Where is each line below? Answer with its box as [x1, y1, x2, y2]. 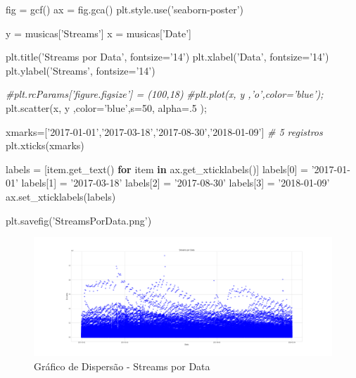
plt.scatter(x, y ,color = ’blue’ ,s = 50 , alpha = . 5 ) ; [6, 100, 207, 115]
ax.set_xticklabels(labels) [6, 189, 116, 203]
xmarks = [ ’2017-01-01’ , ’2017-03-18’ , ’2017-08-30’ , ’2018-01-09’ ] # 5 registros [6, 124, 323, 139]
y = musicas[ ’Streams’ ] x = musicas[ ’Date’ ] [6, 25, 191, 40]
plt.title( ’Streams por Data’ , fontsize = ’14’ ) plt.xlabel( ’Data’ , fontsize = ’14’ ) [6, 49, 329, 64]
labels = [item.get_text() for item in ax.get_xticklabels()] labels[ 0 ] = [6, 161, 308, 176]
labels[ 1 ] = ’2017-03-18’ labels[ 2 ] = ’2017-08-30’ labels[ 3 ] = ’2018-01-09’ [21, 175, 330, 190]
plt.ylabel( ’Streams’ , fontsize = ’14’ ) [6, 63, 155, 77]
